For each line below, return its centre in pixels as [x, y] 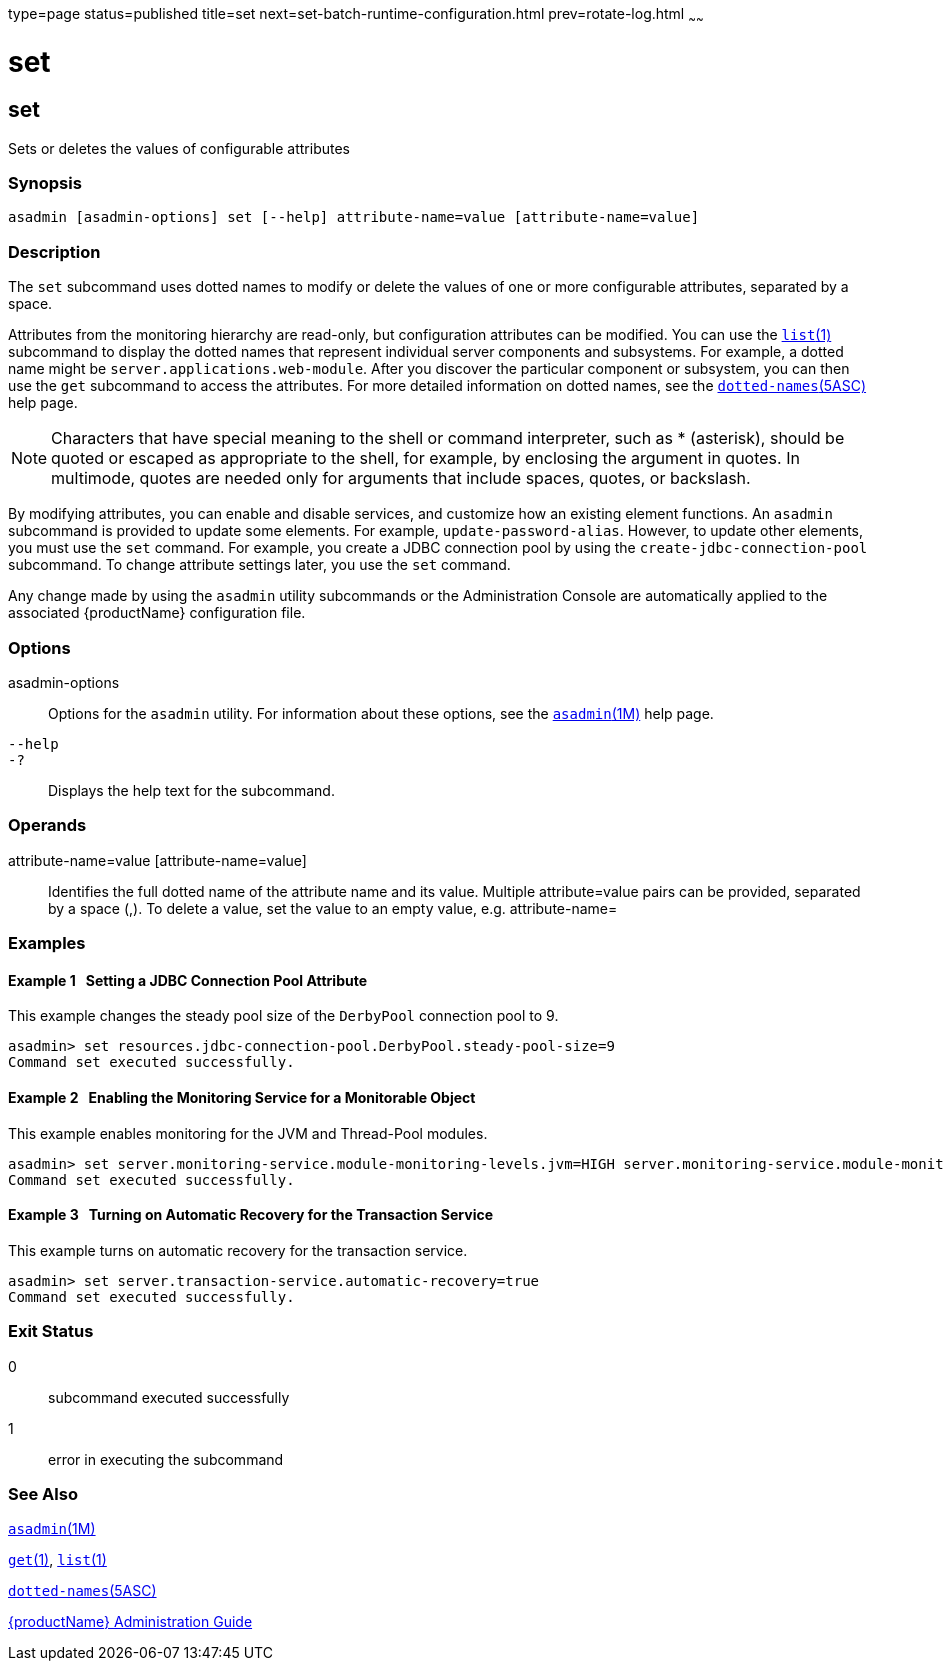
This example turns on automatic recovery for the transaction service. [238, 1250]
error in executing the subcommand [166, 1459]
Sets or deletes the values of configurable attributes [179, 148]
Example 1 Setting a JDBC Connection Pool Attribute [188, 980]
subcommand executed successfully [169, 1397]
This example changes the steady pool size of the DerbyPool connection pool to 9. [283, 1016]
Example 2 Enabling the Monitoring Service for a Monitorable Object [242, 1097]
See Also [43, 1493]
